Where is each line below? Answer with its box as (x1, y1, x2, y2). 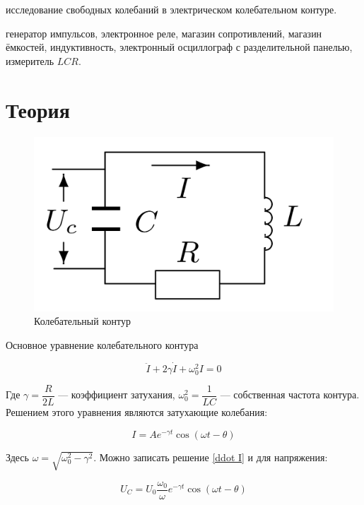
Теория (6, 95, 70, 124)
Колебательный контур (34, 314, 131, 328)
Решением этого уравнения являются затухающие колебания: (6, 404, 268, 419)
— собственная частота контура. (220, 387, 360, 402)
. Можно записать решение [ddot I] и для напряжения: (93, 449, 328, 464)
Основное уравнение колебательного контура (6, 337, 199, 352)
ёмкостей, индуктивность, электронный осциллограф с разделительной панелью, (6, 40, 353, 54)
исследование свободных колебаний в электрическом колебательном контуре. (6, 2, 337, 16)
